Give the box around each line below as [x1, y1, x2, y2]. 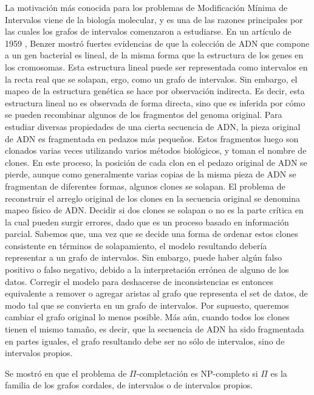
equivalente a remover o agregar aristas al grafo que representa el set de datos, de [5, 287, 308, 300]
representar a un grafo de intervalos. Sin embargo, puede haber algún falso [5, 251, 282, 264]
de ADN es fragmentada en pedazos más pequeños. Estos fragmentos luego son [5, 132, 299, 145]
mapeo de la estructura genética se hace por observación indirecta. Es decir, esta [5, 84, 305, 97]
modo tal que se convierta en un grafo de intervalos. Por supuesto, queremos [5, 298, 289, 311]
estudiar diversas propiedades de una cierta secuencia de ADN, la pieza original [5, 120, 301, 132]
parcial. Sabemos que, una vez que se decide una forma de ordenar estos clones [5, 227, 298, 240]
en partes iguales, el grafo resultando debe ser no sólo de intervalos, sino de [5, 334, 285, 347]
